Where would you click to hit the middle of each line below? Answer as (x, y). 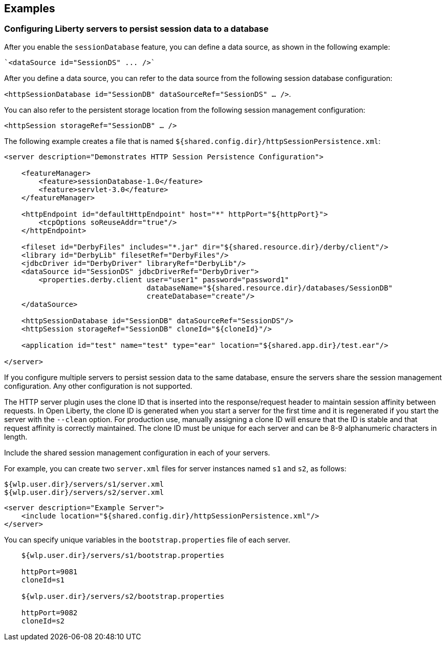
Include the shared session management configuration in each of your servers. (137, 452)
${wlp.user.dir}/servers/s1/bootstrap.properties (123, 555)
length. (16, 436)
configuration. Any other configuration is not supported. (98, 386)
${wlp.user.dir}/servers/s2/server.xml (84, 492)
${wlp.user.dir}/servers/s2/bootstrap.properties (123, 596)
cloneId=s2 (43, 621)
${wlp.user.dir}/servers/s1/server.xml (84, 484)
